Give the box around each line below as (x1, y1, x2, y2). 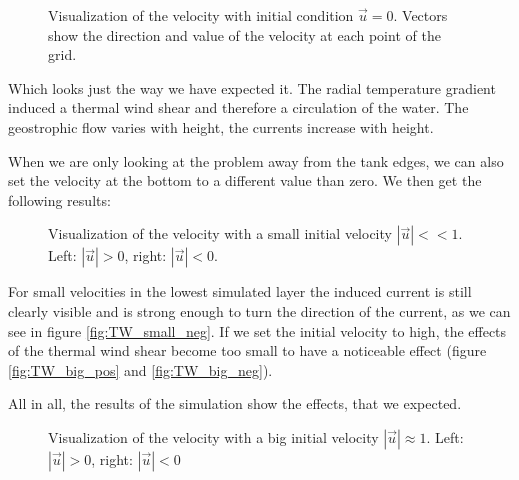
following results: (8, 189, 111, 210)
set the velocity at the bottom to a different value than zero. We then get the (8, 170, 482, 191)
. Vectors (393, 5, 448, 25)
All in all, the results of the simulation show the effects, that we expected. (8, 393, 462, 414)
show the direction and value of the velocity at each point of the (48, 24, 441, 45)
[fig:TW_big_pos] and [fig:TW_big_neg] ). (8, 359, 273, 380)
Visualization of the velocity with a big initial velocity (48, 426, 379, 447)
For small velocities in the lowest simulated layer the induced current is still (8, 281, 472, 302)
